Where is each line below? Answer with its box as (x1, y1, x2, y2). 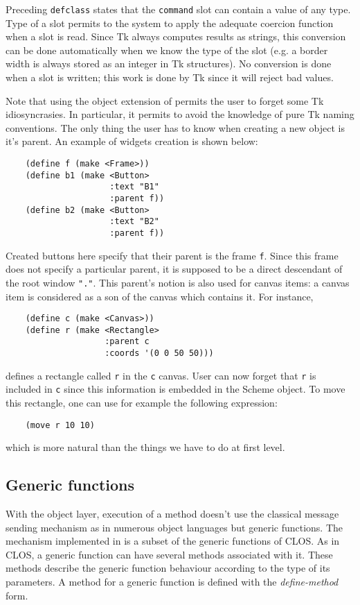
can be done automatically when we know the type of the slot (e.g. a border (6, 42, 328, 57)
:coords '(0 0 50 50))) (105, 348, 214, 359)
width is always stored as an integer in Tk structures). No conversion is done (6, 56, 332, 71)
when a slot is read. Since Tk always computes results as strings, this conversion (6, 29, 346, 44)
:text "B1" (109, 182, 159, 192)
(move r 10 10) (25, 420, 95, 430)
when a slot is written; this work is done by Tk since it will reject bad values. (6, 70, 334, 85)
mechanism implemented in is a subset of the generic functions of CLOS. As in (6, 534, 340, 548)
